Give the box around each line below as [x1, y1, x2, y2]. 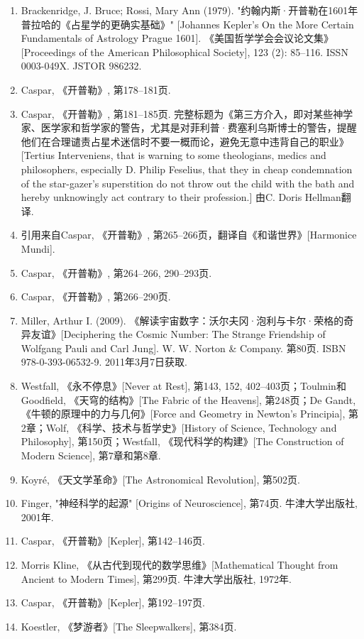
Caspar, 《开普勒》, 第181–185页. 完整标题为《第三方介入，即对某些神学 [21, 106, 353, 121]
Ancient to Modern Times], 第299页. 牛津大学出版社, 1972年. [21, 571, 292, 586]
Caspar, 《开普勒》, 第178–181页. [21, 82, 171, 97]
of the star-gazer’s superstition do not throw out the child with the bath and [21, 175, 355, 190]
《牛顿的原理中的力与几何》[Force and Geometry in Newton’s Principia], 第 [21, 406, 358, 421]
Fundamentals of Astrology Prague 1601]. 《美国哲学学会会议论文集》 [21, 31, 333, 45]
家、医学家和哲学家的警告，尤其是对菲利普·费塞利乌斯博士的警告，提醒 [21, 120, 357, 135]
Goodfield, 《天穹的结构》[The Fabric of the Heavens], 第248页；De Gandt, [21, 392, 356, 407]
